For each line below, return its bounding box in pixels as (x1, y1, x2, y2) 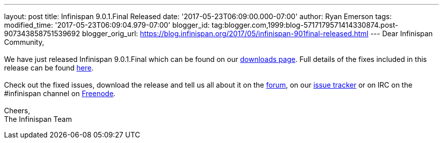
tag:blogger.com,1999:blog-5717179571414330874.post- (211, 21, 398, 29)
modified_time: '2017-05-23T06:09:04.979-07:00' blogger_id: (4, 21, 210, 29)
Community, (4, 38, 45, 46)
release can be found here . (4, 63, 94, 72)
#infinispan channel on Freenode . (4, 89, 116, 98)
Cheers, (4, 106, 30, 115)
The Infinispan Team (4, 115, 72, 123)
